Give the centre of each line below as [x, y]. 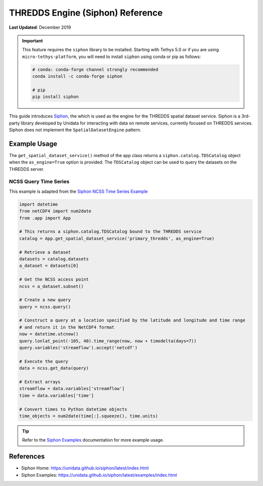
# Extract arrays [40, 382]
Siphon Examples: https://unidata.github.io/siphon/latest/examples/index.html [99, 475]
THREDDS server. [27, 169]
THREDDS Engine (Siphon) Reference [86, 13]
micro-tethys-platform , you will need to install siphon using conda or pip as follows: [112, 57]
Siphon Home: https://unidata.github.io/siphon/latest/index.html [85, 468]
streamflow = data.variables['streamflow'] [72, 389]
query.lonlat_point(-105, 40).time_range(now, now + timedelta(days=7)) [108, 341]
